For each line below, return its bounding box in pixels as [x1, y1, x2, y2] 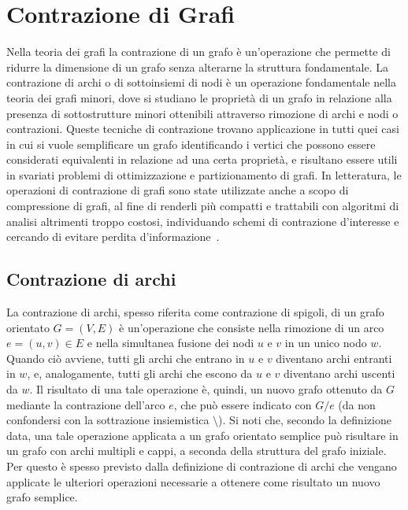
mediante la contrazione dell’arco [6, 396, 165, 412]
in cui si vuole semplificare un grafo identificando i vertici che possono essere [6, 135, 376, 152]
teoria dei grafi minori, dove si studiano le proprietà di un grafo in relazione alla [6, 89, 392, 105]
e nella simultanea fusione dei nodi [87, 334, 254, 351]
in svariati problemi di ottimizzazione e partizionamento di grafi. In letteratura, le [6, 166, 402, 183]
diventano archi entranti [276, 349, 392, 366]
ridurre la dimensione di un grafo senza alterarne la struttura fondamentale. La [6, 58, 388, 75]
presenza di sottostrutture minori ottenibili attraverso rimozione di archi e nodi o [6, 105, 399, 121]
